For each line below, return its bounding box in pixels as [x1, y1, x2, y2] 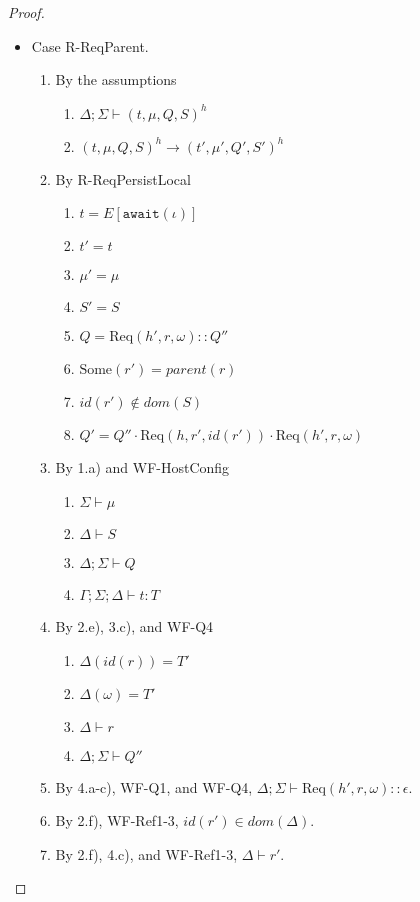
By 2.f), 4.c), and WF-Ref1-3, [55, 843, 238, 864]
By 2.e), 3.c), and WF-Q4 [55, 615, 214, 636]
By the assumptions [55, 69, 177, 90]
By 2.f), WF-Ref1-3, [55, 810, 179, 831]
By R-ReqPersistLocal [55, 168, 191, 189]
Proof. [8, 2, 45, 22]
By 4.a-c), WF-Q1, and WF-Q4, [55, 776, 253, 797]
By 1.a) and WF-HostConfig [55, 457, 230, 478]
